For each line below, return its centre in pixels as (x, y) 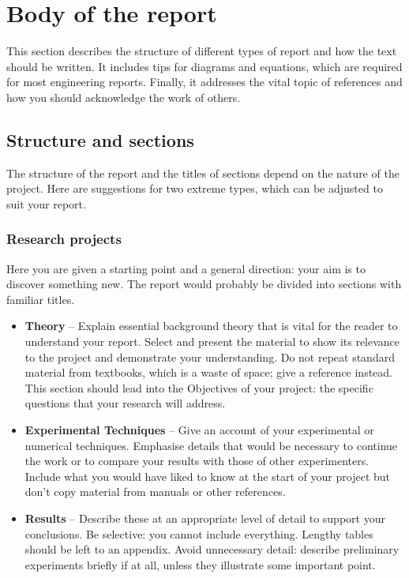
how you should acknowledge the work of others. (124, 97)
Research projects (64, 239)
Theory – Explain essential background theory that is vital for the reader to (211, 326)
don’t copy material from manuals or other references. (155, 492)
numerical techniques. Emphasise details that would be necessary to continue (211, 445)
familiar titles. (41, 299)
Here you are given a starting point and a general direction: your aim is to (186, 268)
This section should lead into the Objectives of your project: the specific (199, 387)
